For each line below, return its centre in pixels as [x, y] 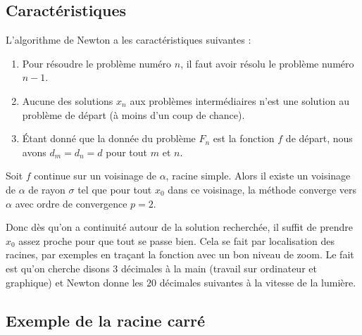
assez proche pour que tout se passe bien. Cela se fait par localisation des [177, 240]
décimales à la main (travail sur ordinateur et [219, 268]
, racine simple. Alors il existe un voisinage [258, 176]
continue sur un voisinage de [95, 176]
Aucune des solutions [68, 100]
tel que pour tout [115, 189]
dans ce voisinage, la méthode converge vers [262, 189]
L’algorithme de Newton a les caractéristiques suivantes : [129, 40]
